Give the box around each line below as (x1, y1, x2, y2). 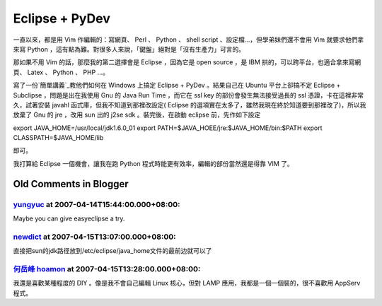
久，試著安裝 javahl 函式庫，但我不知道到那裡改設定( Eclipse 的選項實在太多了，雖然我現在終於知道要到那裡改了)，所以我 (13, 100, 366, 109)
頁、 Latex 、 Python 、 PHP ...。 (13, 68, 110, 76)
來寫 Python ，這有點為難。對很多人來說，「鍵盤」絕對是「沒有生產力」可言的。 (13, 45, 245, 53)
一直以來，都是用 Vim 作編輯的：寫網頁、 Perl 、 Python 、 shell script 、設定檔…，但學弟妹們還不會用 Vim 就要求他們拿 (13, 35, 364, 44)
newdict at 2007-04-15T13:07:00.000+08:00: (13, 232, 176, 242)
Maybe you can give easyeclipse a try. (13, 214, 125, 223)
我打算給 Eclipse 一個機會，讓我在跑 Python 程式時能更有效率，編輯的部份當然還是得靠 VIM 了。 (13, 159, 294, 167)
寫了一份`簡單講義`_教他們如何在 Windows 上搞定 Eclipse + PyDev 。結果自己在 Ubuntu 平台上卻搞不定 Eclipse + (13, 81, 341, 90)
